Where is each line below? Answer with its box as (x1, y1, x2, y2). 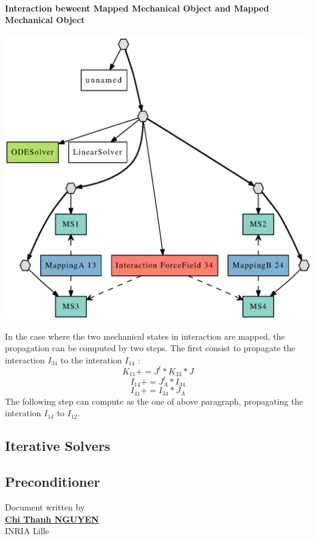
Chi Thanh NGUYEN (5, 512, 99, 525)
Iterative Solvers (5, 436, 111, 455)
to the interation (60, 353, 122, 366)
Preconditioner (5, 472, 100, 491)
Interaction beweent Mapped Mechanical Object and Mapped (5, 1, 269, 14)
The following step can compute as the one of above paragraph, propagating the (5, 394, 303, 407)
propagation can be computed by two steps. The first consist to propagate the (5, 342, 295, 354)
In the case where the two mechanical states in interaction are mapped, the (5, 329, 285, 342)
